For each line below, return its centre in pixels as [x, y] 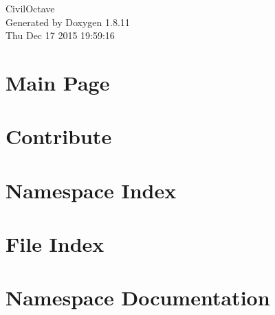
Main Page [58, 82]
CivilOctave [30, 8]
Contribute [59, 136]
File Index [55, 244]
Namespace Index [91, 190]
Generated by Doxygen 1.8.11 [68, 22]
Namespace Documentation [138, 297]
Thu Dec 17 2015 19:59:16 [60, 35]
